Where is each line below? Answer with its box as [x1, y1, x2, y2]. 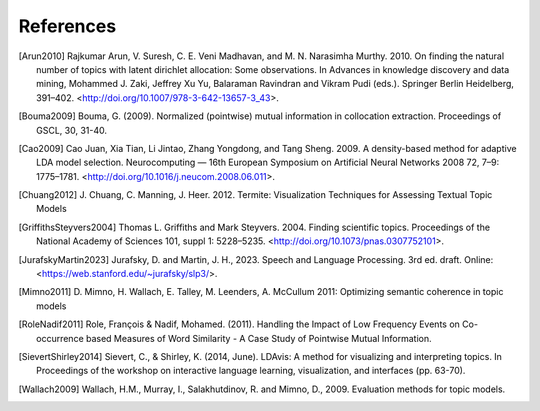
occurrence [36, 332, 84, 344]
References [18, 15, 117, 37]
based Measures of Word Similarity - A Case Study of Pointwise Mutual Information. [85, 332, 432, 344]
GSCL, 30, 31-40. [36, 124, 107, 136]
